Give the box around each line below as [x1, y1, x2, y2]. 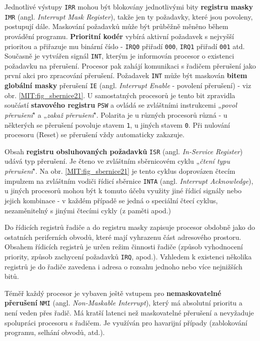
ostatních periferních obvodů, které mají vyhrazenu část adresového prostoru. [4, 231, 241, 242]
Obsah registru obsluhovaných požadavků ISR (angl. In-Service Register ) [4, 146, 243, 156]
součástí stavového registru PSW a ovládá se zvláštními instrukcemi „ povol [4, 100, 237, 110]
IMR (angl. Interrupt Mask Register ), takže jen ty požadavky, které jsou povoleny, [4, 11, 253, 22]
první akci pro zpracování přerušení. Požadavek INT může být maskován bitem [4, 70, 247, 81]
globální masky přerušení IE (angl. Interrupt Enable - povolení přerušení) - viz [4, 80, 251, 91]
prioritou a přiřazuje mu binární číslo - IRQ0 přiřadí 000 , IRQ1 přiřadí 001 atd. [4, 41, 245, 51]
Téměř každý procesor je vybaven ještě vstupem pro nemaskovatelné [4, 287, 221, 298]
